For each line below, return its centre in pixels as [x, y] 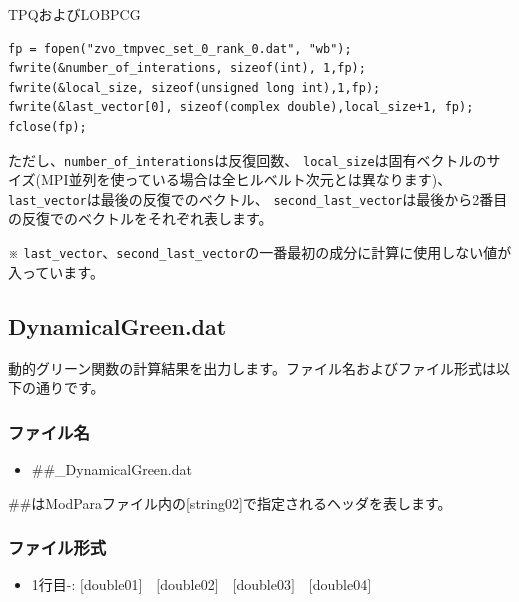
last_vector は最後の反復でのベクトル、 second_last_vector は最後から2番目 [258, 198]
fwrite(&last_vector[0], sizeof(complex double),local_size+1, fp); [241, 107]
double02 [187, 584]
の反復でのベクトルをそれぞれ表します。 [140, 218]
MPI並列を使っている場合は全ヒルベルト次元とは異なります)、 [246, 179]
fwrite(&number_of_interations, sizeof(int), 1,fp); [187, 68]
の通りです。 [63, 387]
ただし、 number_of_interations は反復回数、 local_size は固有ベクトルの [247, 159]
